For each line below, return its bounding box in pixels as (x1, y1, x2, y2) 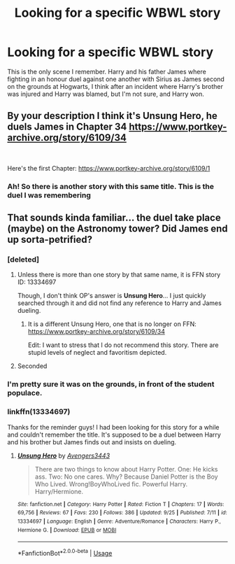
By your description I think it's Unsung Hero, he (7, 110, 218, 122)
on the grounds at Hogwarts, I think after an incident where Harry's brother (7, 82, 224, 90)
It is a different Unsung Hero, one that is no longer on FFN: (27, 320, 197, 328)
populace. (7, 388, 43, 398)
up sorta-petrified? (7, 234, 93, 246)
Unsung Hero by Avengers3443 (17, 451, 111, 460)
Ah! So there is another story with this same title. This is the (7, 181, 215, 191)
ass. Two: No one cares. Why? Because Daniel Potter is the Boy (34, 472, 218, 481)
